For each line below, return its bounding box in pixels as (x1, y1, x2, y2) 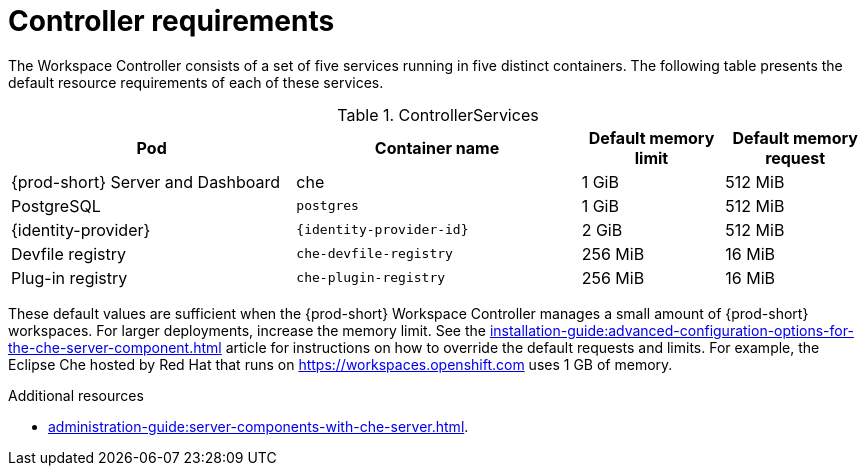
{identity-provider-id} (296, 222, 469, 238)
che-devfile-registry (296, 246, 453, 262)
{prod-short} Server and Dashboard (11, 171, 281, 192)
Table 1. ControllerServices (337, 104, 539, 125)
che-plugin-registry (296, 270, 446, 286)
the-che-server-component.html (8, 338, 222, 356)
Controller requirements (8, 4, 335, 38)
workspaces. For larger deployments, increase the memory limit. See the (8, 321, 486, 339)
